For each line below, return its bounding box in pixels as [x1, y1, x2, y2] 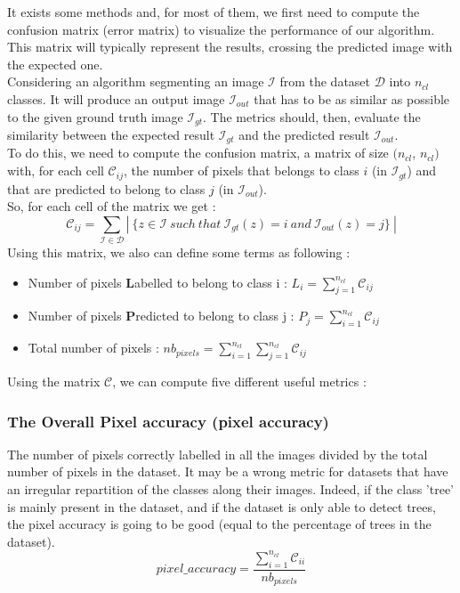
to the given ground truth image [7, 107, 183, 126]
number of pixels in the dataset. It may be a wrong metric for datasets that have [7, 462, 448, 481]
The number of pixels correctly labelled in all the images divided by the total [7, 444, 428, 463]
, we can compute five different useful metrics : [112, 372, 367, 391]
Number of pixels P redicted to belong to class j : [28, 306, 295, 325]
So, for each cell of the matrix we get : [7, 197, 216, 215]
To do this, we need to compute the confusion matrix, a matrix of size [7, 143, 389, 162]
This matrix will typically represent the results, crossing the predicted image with [7, 37, 453, 56]
